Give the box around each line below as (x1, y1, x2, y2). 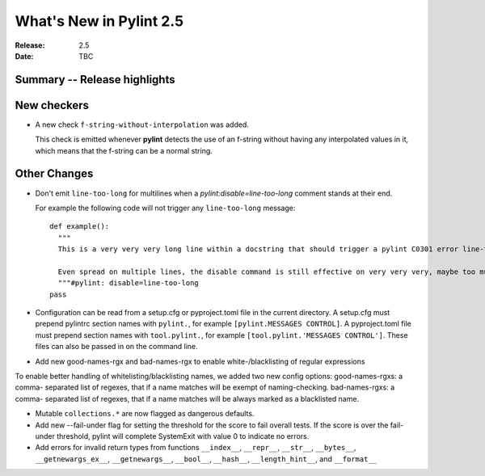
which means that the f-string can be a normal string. (35, 145, 213, 155)
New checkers (15, 98, 89, 112)
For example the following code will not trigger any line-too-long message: (35, 203, 296, 213)
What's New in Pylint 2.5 (15, 12, 184, 30)
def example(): (49, 222, 110, 231)
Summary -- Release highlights (15, 73, 175, 86)
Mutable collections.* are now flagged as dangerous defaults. (35, 409, 255, 419)
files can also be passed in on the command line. (35, 342, 198, 352)
